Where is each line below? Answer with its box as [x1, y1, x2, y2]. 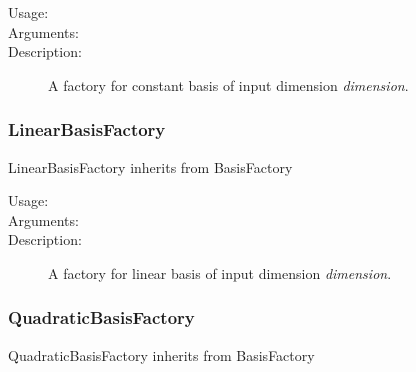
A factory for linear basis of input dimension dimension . [48, 262, 392, 283]
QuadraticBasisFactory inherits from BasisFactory [8, 344, 315, 365]
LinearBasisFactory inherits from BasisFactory [8, 156, 293, 177]
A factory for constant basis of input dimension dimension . [48, 74, 409, 95]
